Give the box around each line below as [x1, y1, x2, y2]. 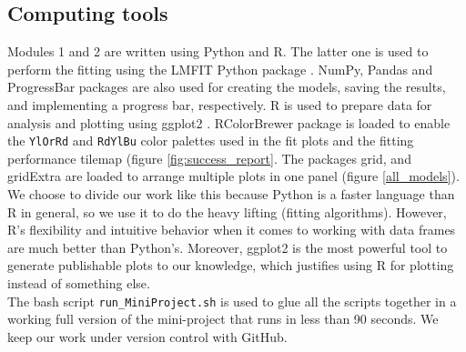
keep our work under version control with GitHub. [7, 327, 288, 346]
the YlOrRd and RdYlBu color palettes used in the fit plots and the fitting [7, 131, 414, 150]
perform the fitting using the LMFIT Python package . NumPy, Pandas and [7, 59, 433, 78]
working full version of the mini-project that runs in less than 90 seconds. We [7, 309, 439, 328]
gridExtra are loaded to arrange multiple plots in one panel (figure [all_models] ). [7, 166, 460, 186]
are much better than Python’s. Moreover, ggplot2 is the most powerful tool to [7, 237, 448, 256]
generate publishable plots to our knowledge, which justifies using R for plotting [7, 256, 454, 275]
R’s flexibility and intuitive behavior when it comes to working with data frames [7, 220, 456, 239]
